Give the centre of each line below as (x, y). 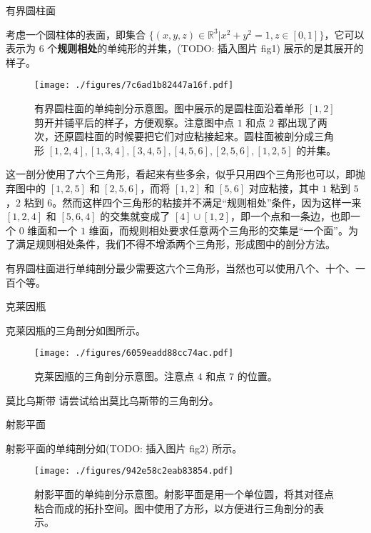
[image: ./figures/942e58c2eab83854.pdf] (134, 471)
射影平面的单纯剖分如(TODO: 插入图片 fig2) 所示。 (124, 448)
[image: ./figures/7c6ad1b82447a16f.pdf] (134, 85)
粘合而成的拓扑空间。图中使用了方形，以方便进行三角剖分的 (174, 508)
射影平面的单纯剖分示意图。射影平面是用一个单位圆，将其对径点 (184, 494)
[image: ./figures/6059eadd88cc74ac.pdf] (134, 353)
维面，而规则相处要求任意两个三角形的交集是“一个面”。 (218, 230)
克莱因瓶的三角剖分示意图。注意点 (114, 376)
